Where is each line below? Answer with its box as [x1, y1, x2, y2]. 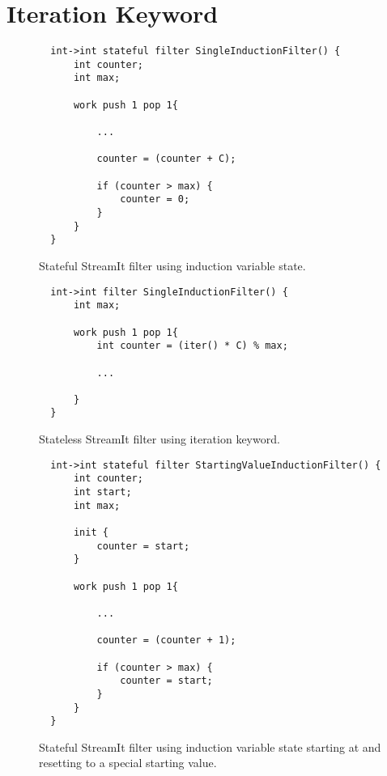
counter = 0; [120, 193, 190, 206]
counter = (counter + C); [96, 153, 236, 165]
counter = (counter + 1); [96, 634, 236, 647]
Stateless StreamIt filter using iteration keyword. [39, 430, 280, 447]
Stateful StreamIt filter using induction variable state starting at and [39, 738, 381, 755]
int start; [73, 486, 132, 498]
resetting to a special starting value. [39, 754, 217, 771]
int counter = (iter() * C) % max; [96, 340, 288, 352]
